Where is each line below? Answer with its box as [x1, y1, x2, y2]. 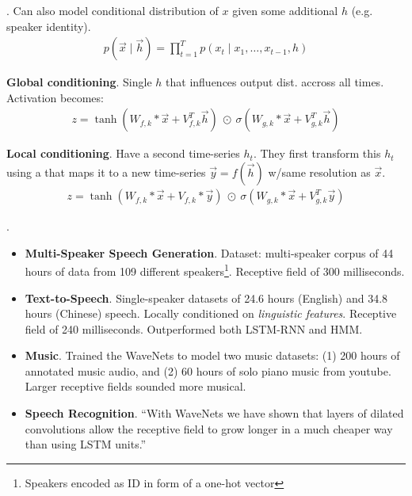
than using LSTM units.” [25, 436, 147, 452]
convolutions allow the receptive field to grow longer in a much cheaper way [25, 420, 393, 437]
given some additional [232, 2, 338, 18]
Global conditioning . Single [6, 74, 152, 90]
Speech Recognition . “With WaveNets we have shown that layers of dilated [25, 405, 404, 422]
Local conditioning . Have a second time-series [6, 145, 240, 162]
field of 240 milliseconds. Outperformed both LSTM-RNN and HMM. [25, 320, 363, 337]
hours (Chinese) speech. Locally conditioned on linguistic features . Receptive [25, 305, 397, 322]
